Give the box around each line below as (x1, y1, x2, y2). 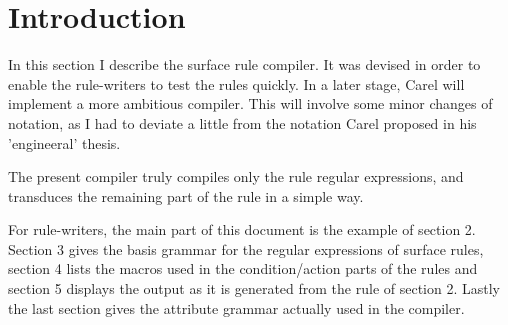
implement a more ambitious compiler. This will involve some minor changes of (8, 93, 493, 114)
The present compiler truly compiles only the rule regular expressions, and (8, 166, 464, 187)
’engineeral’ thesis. (8, 132, 121, 153)
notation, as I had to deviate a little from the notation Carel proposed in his (8, 112, 477, 133)
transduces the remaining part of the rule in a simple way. (8, 185, 364, 206)
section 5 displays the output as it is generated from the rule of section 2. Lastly (8, 278, 500, 299)
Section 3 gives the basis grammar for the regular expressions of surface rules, (8, 238, 484, 259)
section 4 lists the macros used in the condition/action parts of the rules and (8, 258, 478, 279)
